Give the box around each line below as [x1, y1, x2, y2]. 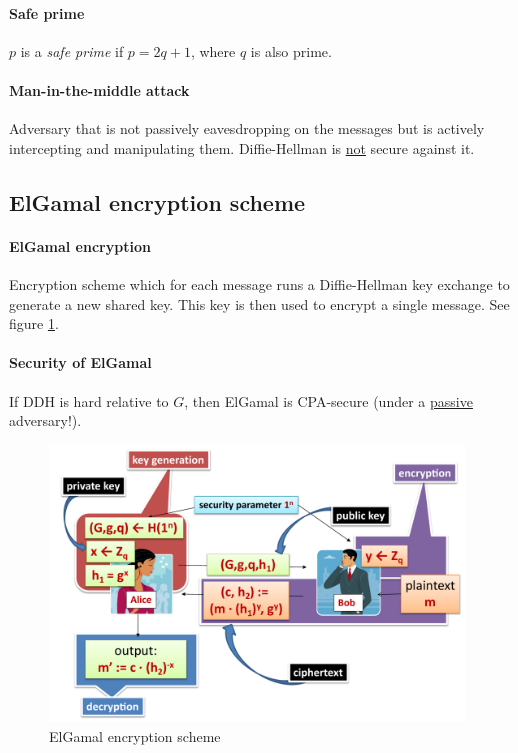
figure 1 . [9, 313, 59, 334]
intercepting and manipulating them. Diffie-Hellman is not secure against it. [9, 137, 475, 158]
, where [190, 40, 236, 61]
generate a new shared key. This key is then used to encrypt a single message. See [9, 293, 510, 314]
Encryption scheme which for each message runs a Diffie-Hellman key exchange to [9, 273, 510, 294]
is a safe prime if [20, 40, 124, 61]
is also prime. [250, 40, 332, 61]
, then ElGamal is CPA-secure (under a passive [184, 390, 473, 411]
